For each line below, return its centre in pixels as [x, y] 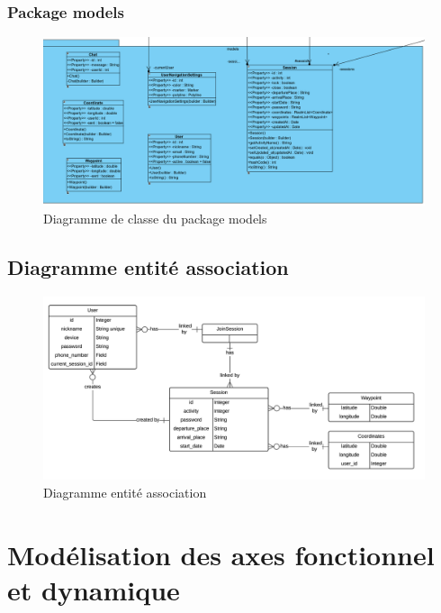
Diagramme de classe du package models [155, 218]
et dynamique [94, 590]
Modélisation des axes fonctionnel [221, 554]
